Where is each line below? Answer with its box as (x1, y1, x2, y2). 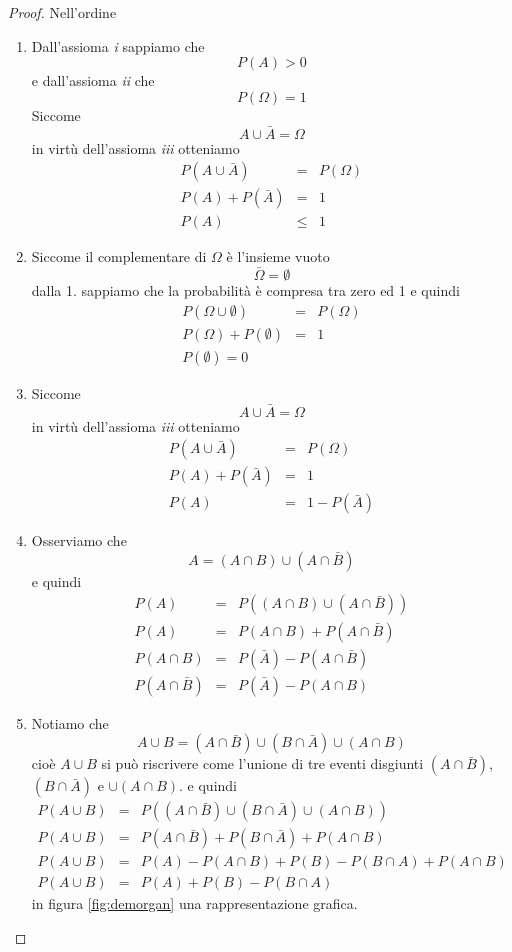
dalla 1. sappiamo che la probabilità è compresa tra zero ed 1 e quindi (31, 280, 460, 301)
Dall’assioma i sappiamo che (31, 35, 205, 56)
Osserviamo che (31, 530, 127, 551)
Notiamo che (31, 712, 109, 733)
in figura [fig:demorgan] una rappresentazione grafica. (31, 893, 358, 914)
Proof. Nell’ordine (8, 2, 117, 22)
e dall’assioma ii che (31, 70, 155, 91)
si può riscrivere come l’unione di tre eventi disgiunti (101, 753, 424, 774)
